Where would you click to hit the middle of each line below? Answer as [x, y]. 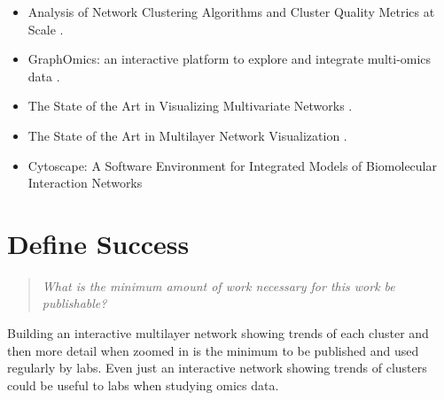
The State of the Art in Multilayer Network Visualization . [187, 135]
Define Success [98, 243]
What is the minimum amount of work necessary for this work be [218, 285]
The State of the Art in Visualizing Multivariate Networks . [190, 106]
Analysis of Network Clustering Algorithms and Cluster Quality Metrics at [231, 12]
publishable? [74, 303]
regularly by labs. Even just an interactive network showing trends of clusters [217, 368]
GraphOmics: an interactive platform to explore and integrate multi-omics [230, 59]
